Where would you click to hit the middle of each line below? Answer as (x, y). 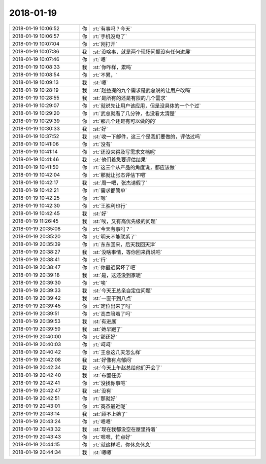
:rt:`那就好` (105, 398)
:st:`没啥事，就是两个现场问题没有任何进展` (142, 52)
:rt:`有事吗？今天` (113, 29)
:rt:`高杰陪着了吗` (113, 314)
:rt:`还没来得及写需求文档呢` (125, 152)
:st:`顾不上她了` (110, 414)
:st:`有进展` (105, 321)
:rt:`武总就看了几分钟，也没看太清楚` (135, 113)
